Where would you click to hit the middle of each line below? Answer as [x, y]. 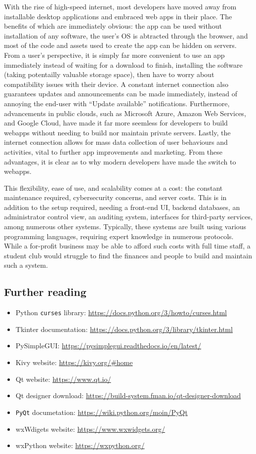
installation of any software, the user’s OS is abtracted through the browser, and [126, 35]
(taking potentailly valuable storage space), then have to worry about [109, 74]
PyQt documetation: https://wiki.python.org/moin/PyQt [102, 412]
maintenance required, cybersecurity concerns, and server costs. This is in [115, 197]
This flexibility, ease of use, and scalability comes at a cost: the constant [113, 187]
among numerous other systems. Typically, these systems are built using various [125, 227]
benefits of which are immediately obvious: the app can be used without [113, 26]
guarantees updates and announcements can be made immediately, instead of [121, 94]
